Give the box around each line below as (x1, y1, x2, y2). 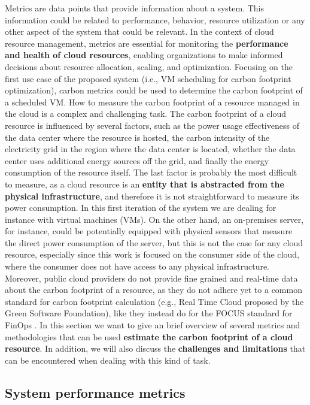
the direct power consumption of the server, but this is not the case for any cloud (5, 236, 303, 249)
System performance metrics (5, 383, 186, 401)
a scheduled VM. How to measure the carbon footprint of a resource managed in (5, 95, 300, 108)
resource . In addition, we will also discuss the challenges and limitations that (5, 342, 306, 355)
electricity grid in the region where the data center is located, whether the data (5, 143, 296, 155)
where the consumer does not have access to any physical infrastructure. (5, 260, 270, 273)
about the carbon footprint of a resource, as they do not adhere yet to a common (5, 283, 302, 296)
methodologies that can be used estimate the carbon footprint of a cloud (5, 330, 293, 343)
